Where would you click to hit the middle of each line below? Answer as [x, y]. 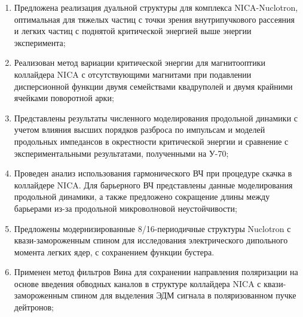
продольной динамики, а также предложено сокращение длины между [142, 196]
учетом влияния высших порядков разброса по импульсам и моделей [140, 129]
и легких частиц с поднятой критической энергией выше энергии [133, 31]
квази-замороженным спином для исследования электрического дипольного [151, 240]
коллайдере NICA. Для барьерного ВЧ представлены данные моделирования [153, 185]
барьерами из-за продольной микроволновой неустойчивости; [126, 208]
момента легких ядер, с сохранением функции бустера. [114, 252]
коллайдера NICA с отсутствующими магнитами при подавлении [133, 74]
